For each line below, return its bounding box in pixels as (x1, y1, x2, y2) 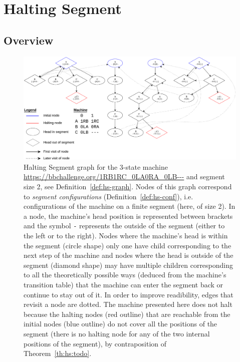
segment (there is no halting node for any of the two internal (24, 328, 210, 338)
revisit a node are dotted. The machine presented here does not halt (24, 299, 232, 309)
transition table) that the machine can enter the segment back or (24, 279, 223, 289)
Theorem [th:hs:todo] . (24, 348, 92, 358)
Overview (4, 32, 54, 48)
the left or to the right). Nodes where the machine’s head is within (24, 230, 228, 240)
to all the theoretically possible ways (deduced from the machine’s (24, 269, 226, 280)
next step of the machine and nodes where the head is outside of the (24, 250, 233, 260)
